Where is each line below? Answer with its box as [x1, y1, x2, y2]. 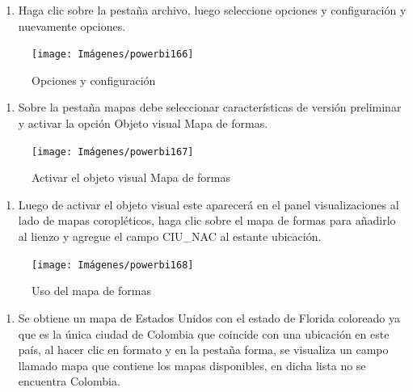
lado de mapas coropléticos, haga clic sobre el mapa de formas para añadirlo [18, 212, 396, 229]
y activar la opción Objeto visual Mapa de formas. [18, 115, 268, 132]
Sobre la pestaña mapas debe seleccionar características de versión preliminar [18, 99, 402, 116]
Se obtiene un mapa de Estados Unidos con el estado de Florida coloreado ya [18, 309, 400, 326]
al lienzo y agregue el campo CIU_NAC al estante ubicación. [18, 228, 322, 245]
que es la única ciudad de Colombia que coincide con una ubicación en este [18, 325, 390, 342]
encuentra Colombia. [18, 373, 120, 390]
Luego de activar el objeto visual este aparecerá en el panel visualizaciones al [18, 196, 399, 213]
